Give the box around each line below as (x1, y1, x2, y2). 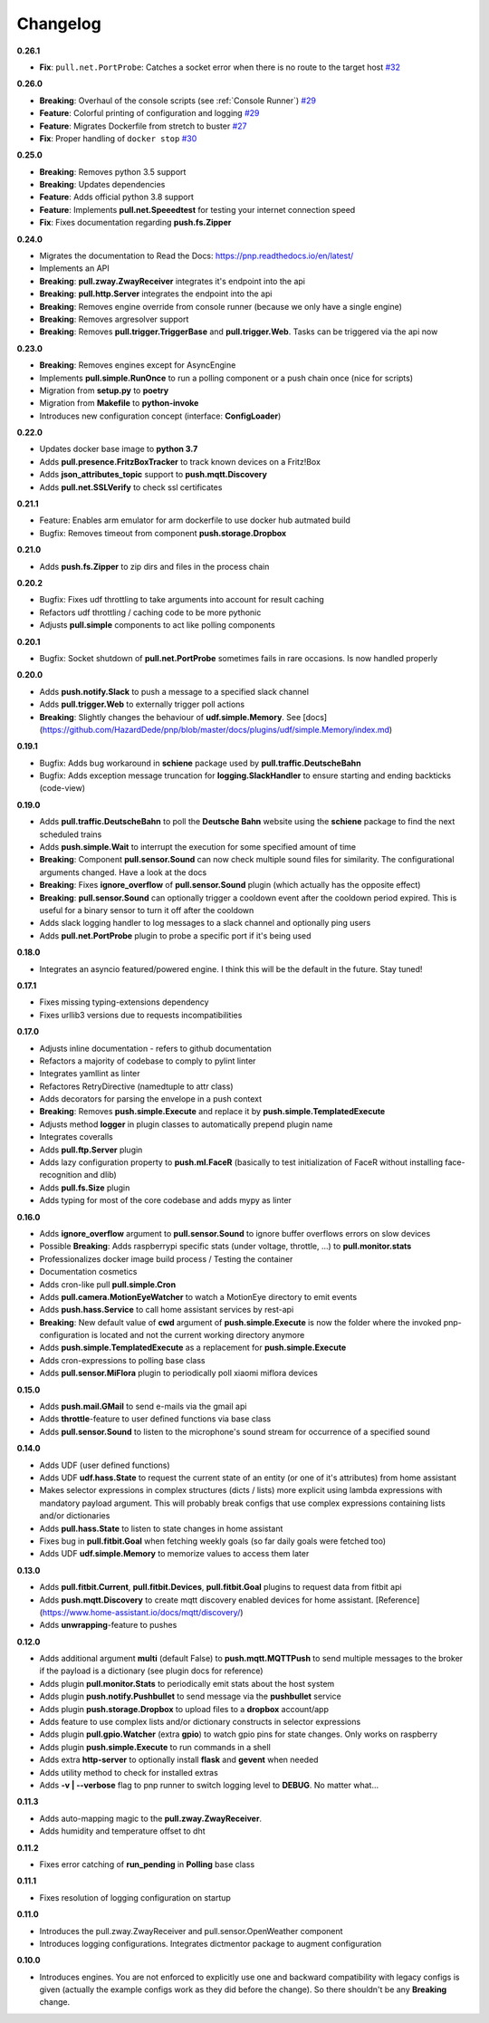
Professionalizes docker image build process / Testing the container (39, 1253, 293, 1264)
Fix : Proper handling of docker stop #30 (39, 132, 197, 144)
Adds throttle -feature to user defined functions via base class (39, 1413, 272, 1424)
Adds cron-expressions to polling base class (39, 1354, 206, 1365)
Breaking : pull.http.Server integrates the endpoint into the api (39, 288, 273, 299)
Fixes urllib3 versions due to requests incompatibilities (39, 1009, 243, 1020)
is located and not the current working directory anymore (91, 1330, 305, 1341)
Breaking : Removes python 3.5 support (39, 166, 187, 177)
